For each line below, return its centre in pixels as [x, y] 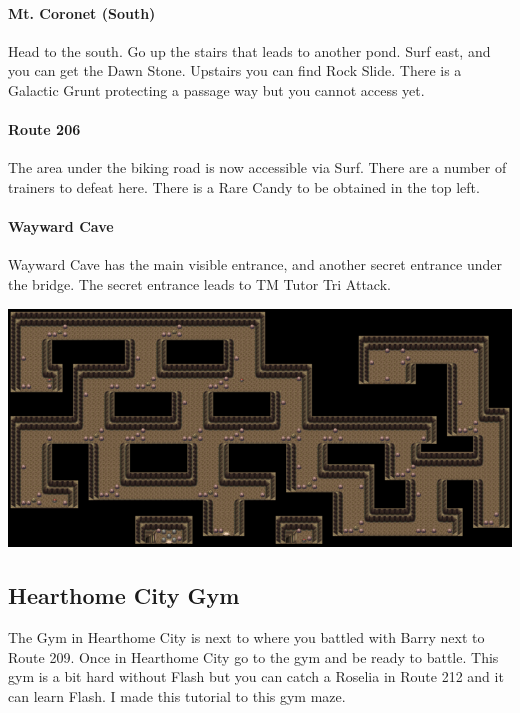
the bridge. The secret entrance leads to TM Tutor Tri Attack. [199, 283]
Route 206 [44, 129]
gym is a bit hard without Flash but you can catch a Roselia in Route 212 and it [256, 676]
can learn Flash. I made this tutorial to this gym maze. [177, 695]
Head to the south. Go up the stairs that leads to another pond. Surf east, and [249, 50]
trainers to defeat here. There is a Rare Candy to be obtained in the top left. [244, 186]
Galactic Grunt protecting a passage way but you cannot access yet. [216, 89]
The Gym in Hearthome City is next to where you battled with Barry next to [246, 637]
